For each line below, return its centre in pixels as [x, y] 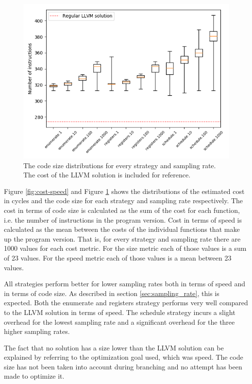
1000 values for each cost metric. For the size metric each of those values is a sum [125, 248]
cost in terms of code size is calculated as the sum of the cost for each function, [122, 210]
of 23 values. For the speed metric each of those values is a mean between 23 [118, 257]
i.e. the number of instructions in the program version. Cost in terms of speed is [123, 219]
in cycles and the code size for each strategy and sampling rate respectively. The [124, 201]
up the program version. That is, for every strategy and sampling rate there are [122, 238]
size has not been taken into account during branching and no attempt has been [123, 366]
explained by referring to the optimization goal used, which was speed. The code [124, 357]
